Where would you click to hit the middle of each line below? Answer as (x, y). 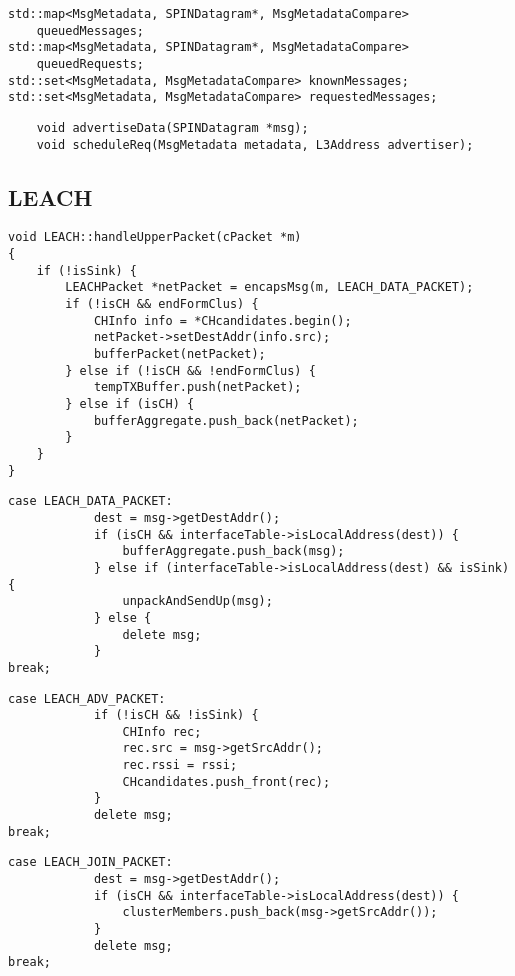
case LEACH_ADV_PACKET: (87, 698)
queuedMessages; (90, 30)
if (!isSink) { (86, 270)
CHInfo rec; (162, 731)
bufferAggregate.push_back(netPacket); (226, 420)
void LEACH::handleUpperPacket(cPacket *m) (155, 237)
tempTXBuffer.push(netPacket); (197, 387)
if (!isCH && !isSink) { (176, 715)
